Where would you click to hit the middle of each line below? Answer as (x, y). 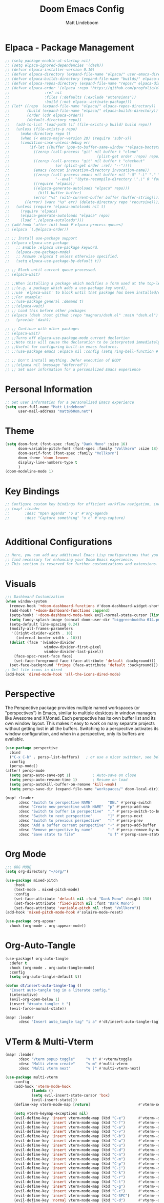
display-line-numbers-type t (48, 462)
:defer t (18, 963)
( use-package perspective (31, 748)
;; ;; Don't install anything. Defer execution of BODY (63, 361)
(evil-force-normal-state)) (38, 1008)
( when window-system (26, 601)
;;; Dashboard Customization (35, 597)
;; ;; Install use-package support (41, 238)
